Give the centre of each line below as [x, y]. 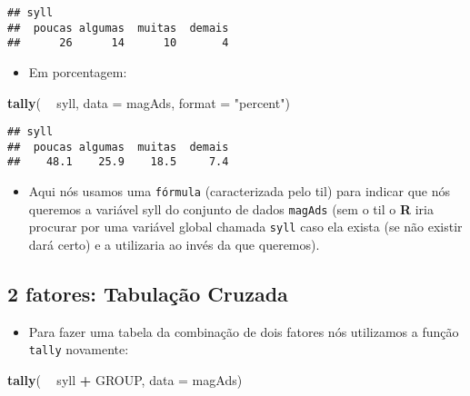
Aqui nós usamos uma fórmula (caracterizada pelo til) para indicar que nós [240, 191]
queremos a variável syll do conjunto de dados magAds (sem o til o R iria [231, 208]
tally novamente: [79, 349]
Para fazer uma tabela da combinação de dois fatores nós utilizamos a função [244, 331]
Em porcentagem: [78, 71]
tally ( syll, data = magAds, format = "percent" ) [149, 102]
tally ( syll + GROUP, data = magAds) [125, 380]
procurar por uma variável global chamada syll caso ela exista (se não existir [245, 227]
